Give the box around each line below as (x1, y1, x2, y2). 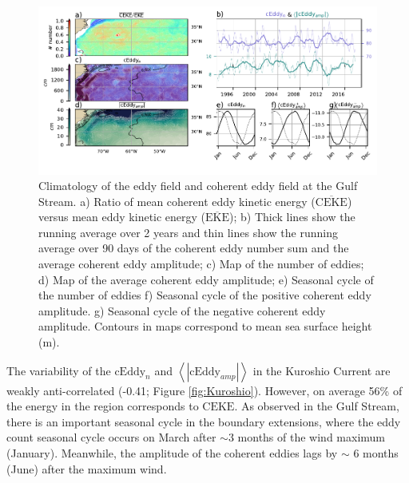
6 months (353, 445, 399, 461)
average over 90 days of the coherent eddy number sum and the (38, 240, 349, 256)
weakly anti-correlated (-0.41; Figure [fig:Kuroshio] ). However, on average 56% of (6, 382, 403, 398)
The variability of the (6, 362, 111, 378)
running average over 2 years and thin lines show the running (38, 224, 338, 240)
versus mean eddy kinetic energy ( (38, 208, 206, 225)
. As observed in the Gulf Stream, (234, 398, 399, 414)
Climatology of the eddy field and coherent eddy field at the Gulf (38, 177, 358, 194)
